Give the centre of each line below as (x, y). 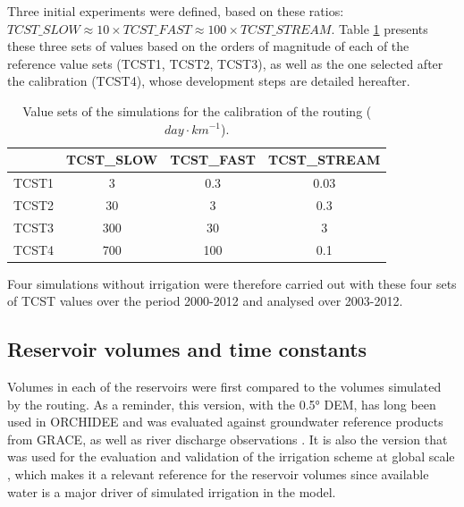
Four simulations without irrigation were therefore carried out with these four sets (232, 283)
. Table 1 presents (380, 28)
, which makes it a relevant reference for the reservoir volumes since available (218, 473)
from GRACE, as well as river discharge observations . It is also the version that (228, 439)
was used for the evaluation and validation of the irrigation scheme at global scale (231, 456)
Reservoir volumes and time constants (187, 349)
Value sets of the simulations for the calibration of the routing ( (197, 110)
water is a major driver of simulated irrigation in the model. (172, 491)
